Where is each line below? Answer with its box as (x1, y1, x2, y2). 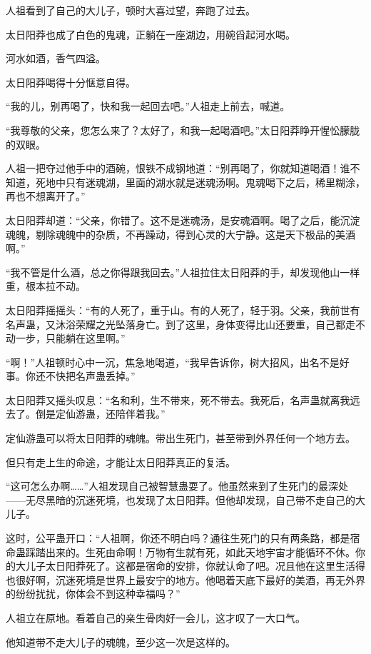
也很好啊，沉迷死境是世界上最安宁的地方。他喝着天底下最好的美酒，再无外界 (6, 572, 365, 587)
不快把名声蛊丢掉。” (45, 368, 136, 383)
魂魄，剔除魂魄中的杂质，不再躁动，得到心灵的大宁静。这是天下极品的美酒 (6, 226, 355, 241)
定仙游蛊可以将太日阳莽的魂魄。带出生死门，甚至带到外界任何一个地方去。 (6, 431, 355, 446)
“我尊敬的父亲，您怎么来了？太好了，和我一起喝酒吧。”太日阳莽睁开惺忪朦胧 (6, 122, 360, 137)
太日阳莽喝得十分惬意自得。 (6, 74, 136, 89)
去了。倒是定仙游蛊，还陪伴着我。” (6, 406, 166, 421)
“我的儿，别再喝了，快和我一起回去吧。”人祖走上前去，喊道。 (6, 99, 290, 114)
